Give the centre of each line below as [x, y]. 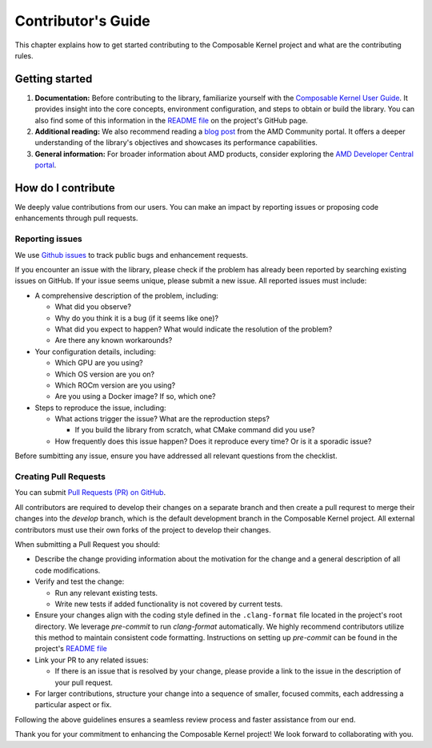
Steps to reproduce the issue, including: [101, 408]
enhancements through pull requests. [76, 218]
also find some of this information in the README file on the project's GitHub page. [171, 120]
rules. [24, 55]
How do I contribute [65, 188]
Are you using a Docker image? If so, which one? [135, 396]
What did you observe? [93, 307]
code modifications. [68, 570]
